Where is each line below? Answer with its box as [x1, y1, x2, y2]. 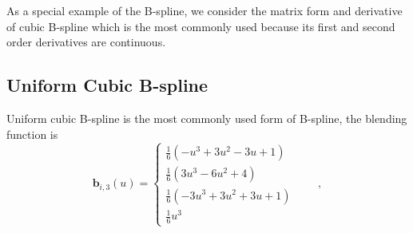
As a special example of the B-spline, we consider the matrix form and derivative [6, 2, 403, 18]
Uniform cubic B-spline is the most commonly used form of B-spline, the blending [6, 109, 407, 126]
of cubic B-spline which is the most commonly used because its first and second [6, 18, 395, 34]
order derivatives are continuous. [6, 34, 166, 50]
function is [6, 125, 58, 142]
